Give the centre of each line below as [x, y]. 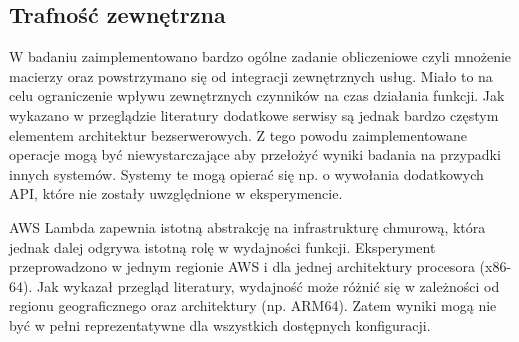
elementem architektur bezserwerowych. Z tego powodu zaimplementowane [238, 134]
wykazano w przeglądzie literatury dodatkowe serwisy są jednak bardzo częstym [254, 114]
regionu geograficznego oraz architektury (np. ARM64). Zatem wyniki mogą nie [253, 305]
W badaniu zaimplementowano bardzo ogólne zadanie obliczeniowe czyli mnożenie [260, 56]
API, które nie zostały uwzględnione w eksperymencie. [176, 193]
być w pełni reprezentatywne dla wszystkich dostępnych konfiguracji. [220, 324]
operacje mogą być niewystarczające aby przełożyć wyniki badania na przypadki [255, 154]
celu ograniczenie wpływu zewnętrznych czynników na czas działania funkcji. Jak [257, 95]
